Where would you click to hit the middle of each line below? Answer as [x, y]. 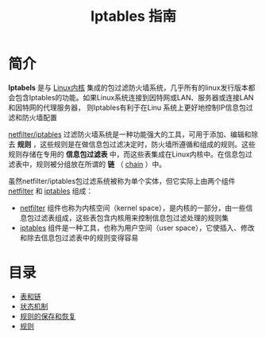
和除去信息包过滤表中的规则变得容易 [79, 237]
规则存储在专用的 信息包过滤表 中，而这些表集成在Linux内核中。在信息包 [127, 154]
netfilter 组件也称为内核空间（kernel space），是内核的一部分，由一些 [133, 208]
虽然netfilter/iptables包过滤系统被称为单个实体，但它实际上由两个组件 [122, 181]
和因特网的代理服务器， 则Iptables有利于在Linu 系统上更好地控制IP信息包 [127, 107]
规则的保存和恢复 [48, 316]
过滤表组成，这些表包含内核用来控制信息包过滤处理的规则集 [131, 218]
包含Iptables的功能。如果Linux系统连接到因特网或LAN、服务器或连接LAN [134, 97]
